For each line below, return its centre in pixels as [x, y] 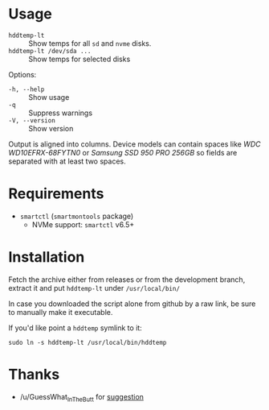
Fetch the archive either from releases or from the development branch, [127, 280]
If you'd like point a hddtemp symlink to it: [75, 328]
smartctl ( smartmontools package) [77, 216]
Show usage [49, 97]
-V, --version [32, 120]
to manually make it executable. [61, 312]
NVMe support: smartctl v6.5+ [83, 224]
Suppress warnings [61, 113]
